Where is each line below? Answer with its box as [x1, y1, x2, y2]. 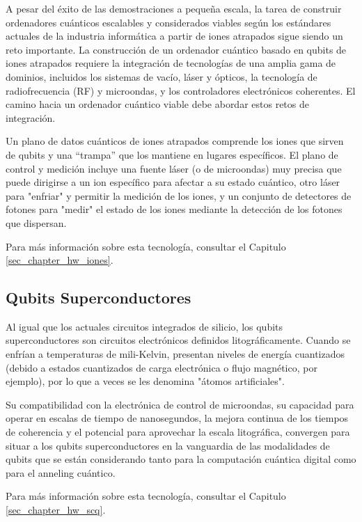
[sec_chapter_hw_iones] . [6, 253, 113, 267]
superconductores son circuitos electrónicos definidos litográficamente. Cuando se [6, 333, 351, 347]
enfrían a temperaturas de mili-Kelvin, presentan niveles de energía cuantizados [6, 347, 345, 361]
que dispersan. [6, 215, 67, 230]
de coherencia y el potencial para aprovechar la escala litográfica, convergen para [6, 425, 350, 439]
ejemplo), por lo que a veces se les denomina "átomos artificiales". [6, 374, 285, 388]
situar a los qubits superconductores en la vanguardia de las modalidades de [6, 438, 330, 452]
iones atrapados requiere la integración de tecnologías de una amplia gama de [6, 56, 336, 70]
